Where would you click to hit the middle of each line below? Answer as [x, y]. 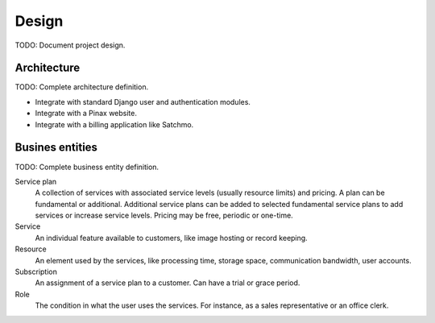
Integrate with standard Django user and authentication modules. [143, 101]
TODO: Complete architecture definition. [82, 87]
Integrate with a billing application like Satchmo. [114, 124]
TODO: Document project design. [70, 45]
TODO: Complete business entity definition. [87, 167]
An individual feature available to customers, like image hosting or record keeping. [171, 238]
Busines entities [56, 148]
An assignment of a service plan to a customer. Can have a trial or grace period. [168, 283]
